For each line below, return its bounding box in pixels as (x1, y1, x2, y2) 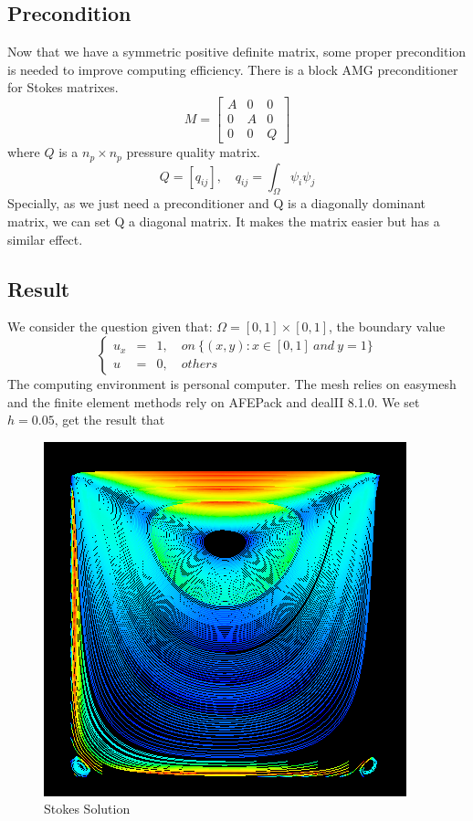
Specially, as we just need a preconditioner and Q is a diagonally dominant (7, 194, 426, 213)
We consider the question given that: (7, 317, 213, 336)
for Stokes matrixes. (7, 78, 119, 97)
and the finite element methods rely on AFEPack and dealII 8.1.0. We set (7, 392, 420, 411)
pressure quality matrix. (126, 142, 260, 162)
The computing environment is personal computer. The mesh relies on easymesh (7, 374, 457, 393)
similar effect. (7, 229, 83, 248)
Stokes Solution (44, 799, 131, 818)
